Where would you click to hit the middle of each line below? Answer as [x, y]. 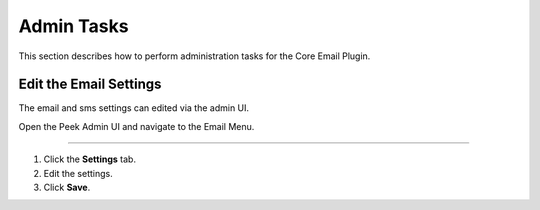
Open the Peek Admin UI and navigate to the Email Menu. [136, 126]
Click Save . [67, 187]
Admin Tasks [73, 26]
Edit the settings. [78, 173]
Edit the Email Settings [90, 84]
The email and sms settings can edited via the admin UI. [134, 108]
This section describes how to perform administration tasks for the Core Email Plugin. [194, 56]
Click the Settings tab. [90, 159]
